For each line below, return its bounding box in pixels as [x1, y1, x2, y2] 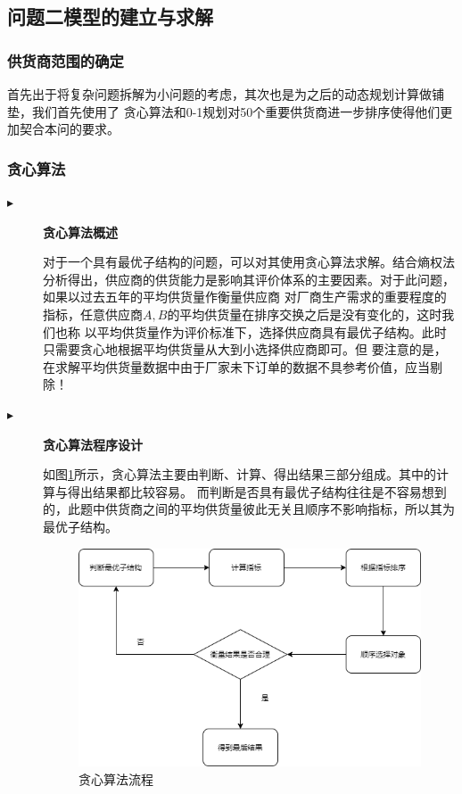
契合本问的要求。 [19, 120, 120, 138]
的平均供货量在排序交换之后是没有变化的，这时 [167, 304, 442, 323]
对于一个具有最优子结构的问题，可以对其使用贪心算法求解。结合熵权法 [43, 252, 455, 271]
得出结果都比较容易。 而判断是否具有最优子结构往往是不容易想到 [67, 482, 447, 500]
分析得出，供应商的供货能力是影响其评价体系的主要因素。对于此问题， [43, 269, 455, 288]
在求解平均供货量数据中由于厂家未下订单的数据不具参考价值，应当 [43, 357, 430, 376]
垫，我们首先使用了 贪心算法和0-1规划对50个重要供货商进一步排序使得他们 [7, 102, 441, 120]
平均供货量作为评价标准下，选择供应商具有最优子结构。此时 [96, 322, 447, 341]
